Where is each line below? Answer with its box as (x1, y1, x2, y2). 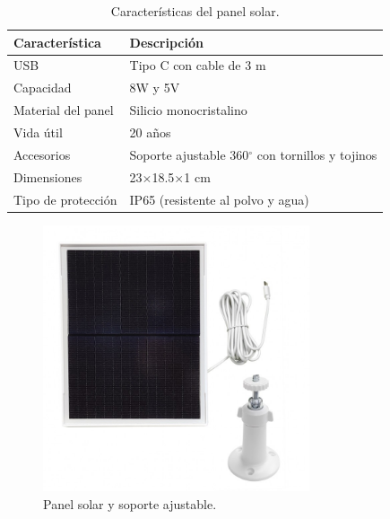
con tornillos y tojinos (256, 145, 377, 163)
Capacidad (13, 78, 72, 97)
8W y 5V (129, 78, 180, 97)
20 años (129, 122, 171, 141)
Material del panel (13, 101, 114, 119)
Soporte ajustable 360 (129, 145, 249, 163)
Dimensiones (13, 167, 82, 186)
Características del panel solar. (110, 2, 280, 20)
